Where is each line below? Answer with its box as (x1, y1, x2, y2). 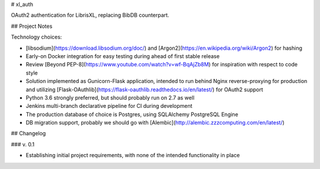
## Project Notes (11, 23, 53, 30)
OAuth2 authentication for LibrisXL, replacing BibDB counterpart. (11, 12, 169, 19)
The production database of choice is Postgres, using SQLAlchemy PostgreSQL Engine (25, 110, 238, 118)
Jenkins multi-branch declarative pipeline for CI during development (25, 103, 193, 110)
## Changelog (11, 130, 46, 137)
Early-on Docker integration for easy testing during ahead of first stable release (25, 52, 220, 59)
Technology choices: (11, 33, 62, 41)
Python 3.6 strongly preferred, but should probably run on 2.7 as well (25, 94, 195, 101)
